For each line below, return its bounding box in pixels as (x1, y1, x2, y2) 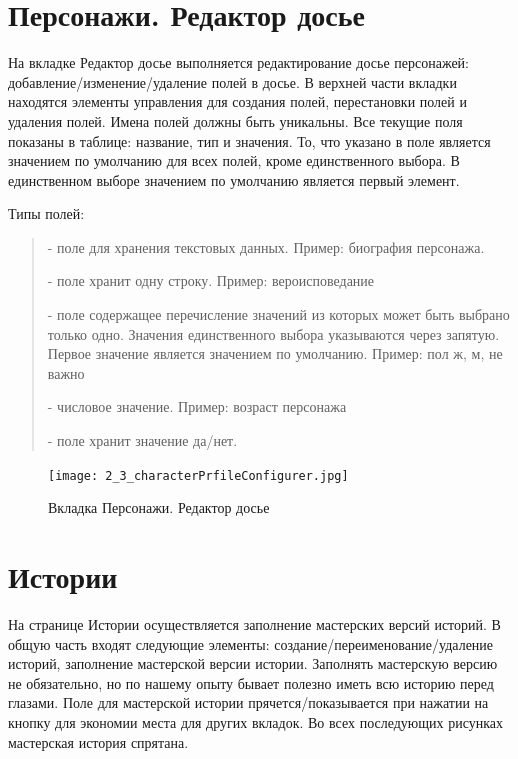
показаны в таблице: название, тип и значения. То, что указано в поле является (8, 130, 491, 151)
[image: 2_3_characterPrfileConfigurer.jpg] (48, 468, 349, 483)
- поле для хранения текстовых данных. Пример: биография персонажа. (47, 236, 485, 257)
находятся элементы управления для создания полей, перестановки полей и (8, 91, 467, 112)
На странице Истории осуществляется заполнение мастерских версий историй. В (8, 614, 501, 634)
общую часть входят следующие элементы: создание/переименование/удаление (8, 633, 494, 654)
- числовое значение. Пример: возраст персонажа (47, 396, 347, 417)
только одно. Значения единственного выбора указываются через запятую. (47, 323, 500, 344)
